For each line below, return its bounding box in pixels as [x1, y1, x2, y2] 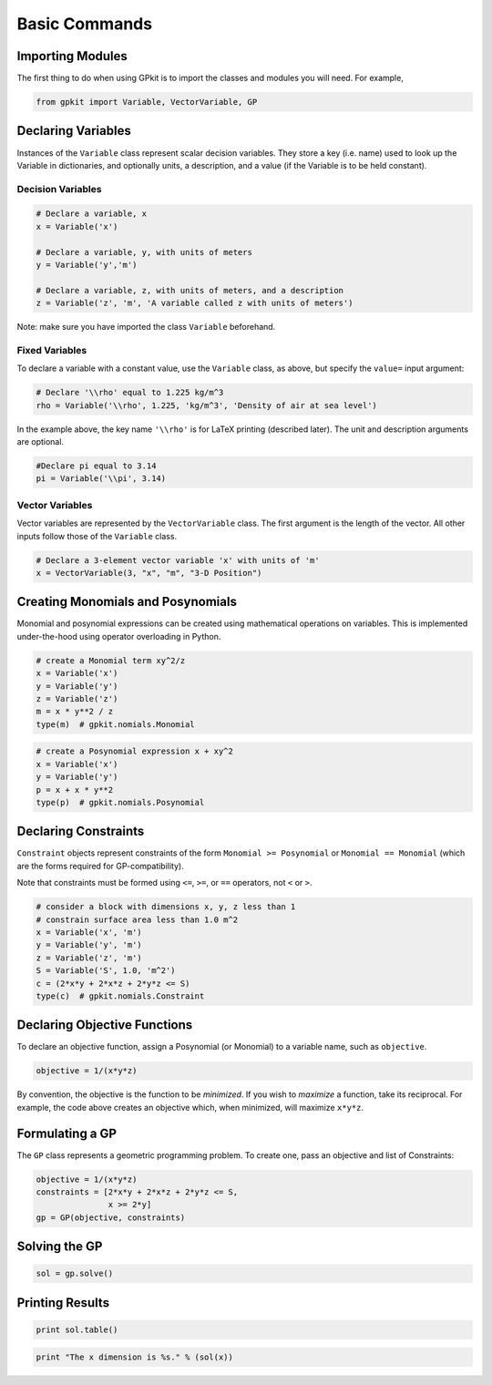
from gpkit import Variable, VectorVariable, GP [36, 97, 258, 108]
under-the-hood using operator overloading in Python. [16, 631, 221, 641]
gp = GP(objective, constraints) [36, 1212, 186, 1223]
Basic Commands [16, 14, 153, 34]
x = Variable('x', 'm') [36, 927, 143, 938]
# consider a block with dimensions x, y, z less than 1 [36, 902, 296, 912]
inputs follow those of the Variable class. [16, 530, 178, 541]
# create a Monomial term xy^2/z [36, 655, 186, 665]
